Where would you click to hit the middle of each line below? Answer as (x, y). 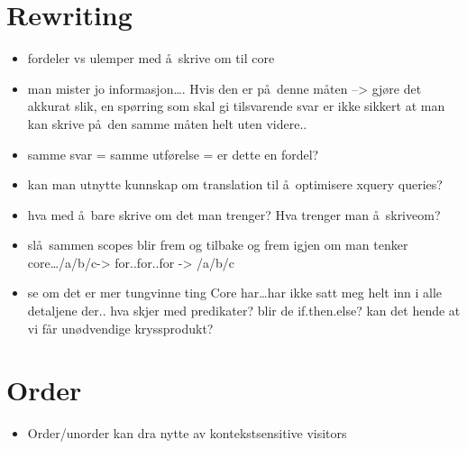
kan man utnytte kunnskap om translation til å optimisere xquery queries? (235, 184)
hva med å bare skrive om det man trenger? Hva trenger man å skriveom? (234, 214)
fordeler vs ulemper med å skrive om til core (151, 58)
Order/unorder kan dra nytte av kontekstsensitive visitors (187, 433)
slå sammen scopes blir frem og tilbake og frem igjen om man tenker (218, 245)
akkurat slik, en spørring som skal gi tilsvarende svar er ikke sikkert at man (236, 106)
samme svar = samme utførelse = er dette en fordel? (173, 154)
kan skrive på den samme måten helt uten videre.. (167, 123)
